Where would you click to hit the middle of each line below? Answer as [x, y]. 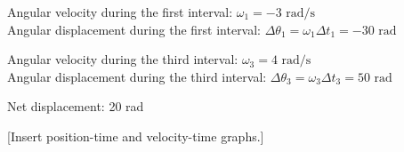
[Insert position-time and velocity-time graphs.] [136, 136]
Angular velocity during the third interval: [123, 59]
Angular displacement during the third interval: [137, 76]
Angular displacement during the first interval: [134, 29]
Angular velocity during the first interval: [120, 12]
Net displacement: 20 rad [76, 106]
